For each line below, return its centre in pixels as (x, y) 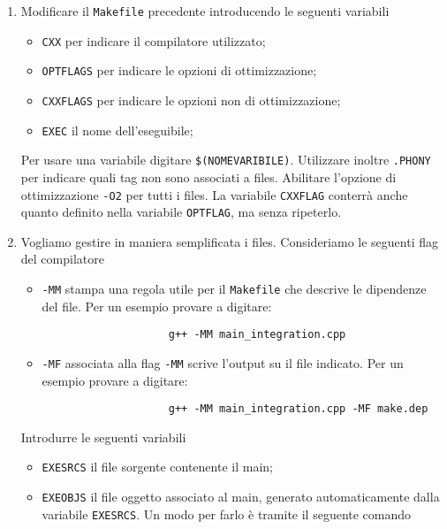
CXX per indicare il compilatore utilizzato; (154, 40)
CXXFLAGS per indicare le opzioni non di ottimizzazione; (191, 100)
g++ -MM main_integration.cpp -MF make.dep (298, 409)
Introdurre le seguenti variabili (103, 437)
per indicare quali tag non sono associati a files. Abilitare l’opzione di (208, 176)
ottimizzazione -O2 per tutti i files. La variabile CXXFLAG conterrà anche (214, 194)
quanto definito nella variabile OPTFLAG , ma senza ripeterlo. (181, 212)
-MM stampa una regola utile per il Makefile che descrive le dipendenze (234, 289)
